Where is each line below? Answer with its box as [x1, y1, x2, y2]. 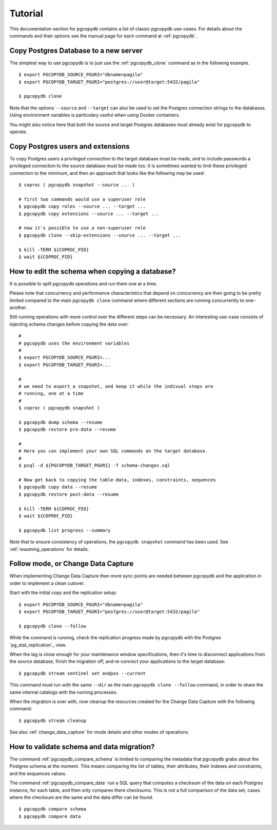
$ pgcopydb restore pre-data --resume [18, 427, 116, 432]
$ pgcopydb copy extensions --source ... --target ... [18, 211, 160, 216]
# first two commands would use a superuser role [18, 196, 146, 202]
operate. [9, 129, 28, 135]
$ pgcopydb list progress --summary [18, 527, 111, 533]
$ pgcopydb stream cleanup [18, 717, 87, 724]
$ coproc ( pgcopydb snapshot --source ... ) [18, 182, 135, 188]
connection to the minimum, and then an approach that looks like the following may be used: [9, 170, 205, 176]
